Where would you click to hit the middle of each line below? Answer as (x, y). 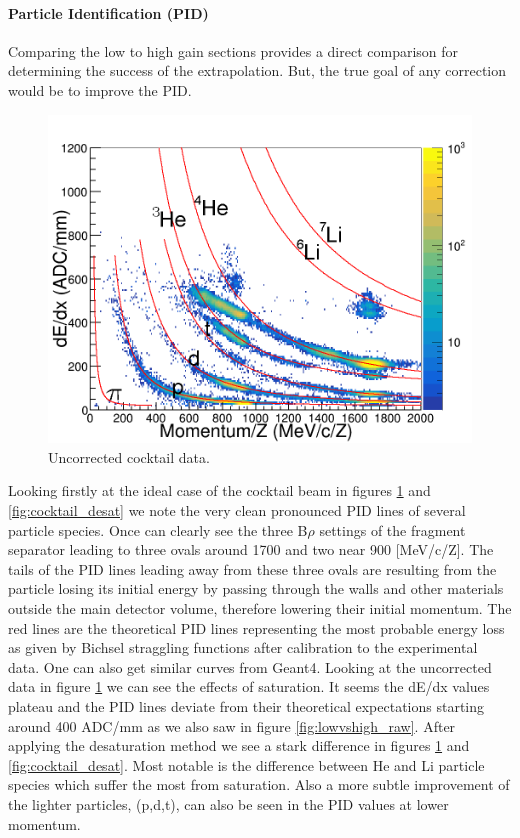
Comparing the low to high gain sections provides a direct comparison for (233, 50)
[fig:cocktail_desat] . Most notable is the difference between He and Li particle (246, 764)
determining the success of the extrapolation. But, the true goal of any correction (257, 70)
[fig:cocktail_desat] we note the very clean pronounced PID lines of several (237, 510)
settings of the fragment (392, 529)
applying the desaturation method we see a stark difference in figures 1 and (239, 745)
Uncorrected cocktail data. (129, 456)
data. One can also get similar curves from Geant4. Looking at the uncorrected (250, 666)
